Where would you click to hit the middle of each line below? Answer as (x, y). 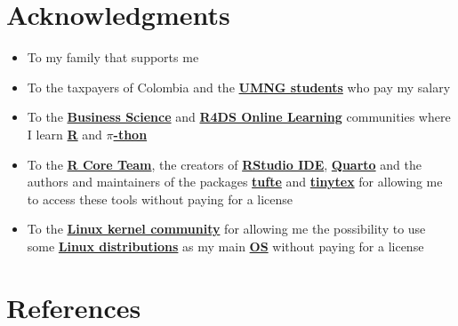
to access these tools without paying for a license (160, 199)
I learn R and (64, 134)
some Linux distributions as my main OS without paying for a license (225, 246)
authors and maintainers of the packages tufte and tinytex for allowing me (235, 182)
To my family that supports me (113, 57)
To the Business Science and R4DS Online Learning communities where (239, 117)
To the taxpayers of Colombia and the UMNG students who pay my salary (239, 87)
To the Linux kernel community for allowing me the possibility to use (226, 229)
